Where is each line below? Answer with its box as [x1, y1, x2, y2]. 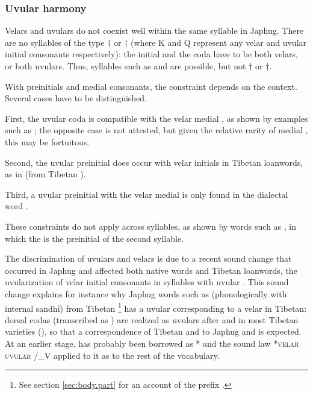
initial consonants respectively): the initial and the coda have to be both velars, [5, 48, 298, 60]
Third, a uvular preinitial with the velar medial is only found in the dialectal [5, 188, 288, 200]
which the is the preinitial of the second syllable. [5, 232, 184, 244]
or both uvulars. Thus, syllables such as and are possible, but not [5, 60, 246, 72]
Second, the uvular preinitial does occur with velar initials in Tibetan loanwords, [5, 156, 303, 168]
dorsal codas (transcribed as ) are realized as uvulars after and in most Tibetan [5, 313, 299, 326]
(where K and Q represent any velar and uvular [131, 36, 307, 48]
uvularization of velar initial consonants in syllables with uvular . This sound [5, 276, 289, 288]
